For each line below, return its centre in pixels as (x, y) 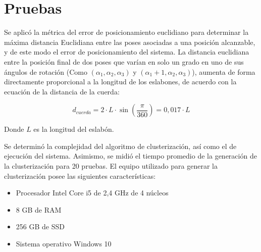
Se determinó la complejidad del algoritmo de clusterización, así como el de (120, 146)
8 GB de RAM (39, 209)
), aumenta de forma (224, 71)
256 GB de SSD (40, 226)
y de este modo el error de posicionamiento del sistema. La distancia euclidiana (127, 52)
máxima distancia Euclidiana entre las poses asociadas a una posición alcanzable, (130, 42)
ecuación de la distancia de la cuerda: (62, 91)
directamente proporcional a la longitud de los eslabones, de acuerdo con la (120, 82)
